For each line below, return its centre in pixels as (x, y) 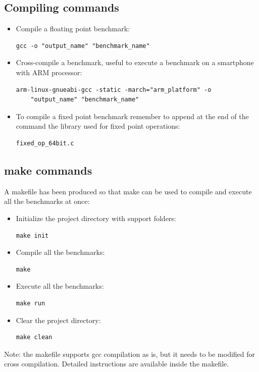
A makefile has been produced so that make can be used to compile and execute (128, 191)
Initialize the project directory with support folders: (96, 218)
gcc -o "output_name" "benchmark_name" (83, 46)
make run (31, 303)
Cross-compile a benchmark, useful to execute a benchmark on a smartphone (135, 62)
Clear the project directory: (58, 320)
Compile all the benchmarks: (60, 252)
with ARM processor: (49, 72)
